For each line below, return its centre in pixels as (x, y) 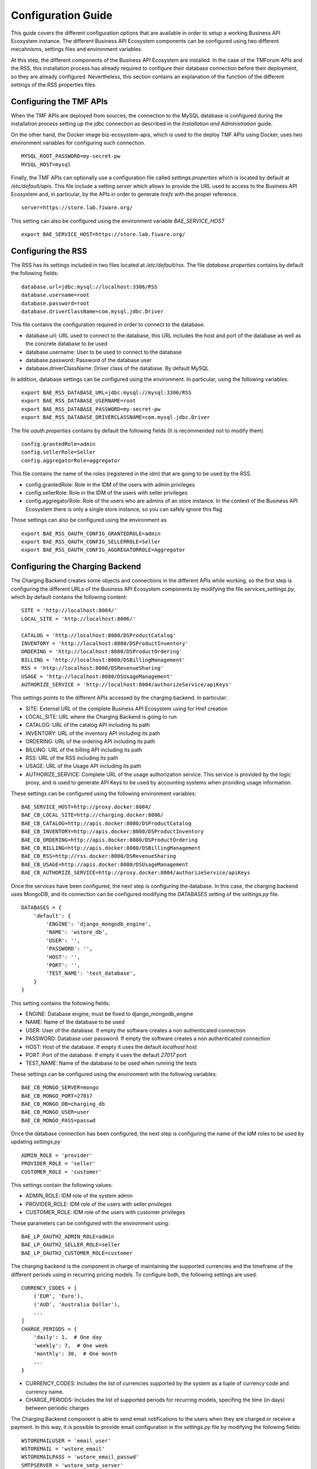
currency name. (45, 1391)
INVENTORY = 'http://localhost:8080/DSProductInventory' (105, 643)
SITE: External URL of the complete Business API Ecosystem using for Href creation (127, 709)
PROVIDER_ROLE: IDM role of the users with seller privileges (99, 1204)
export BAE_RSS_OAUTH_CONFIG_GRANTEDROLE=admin (91, 534)
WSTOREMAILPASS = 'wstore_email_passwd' (80, 1457)
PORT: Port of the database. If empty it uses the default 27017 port (106, 1055)
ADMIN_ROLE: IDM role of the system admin (79, 1196)
